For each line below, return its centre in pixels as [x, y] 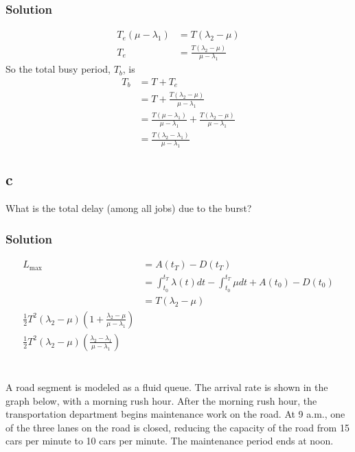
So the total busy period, [58, 69]
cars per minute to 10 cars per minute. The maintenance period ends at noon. [170, 441]
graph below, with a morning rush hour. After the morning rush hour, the [161, 400]
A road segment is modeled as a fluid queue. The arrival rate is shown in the [167, 387]
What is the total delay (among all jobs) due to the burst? [129, 208]
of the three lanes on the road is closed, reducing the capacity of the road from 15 [177, 427]
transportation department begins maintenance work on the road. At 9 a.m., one [175, 414]
